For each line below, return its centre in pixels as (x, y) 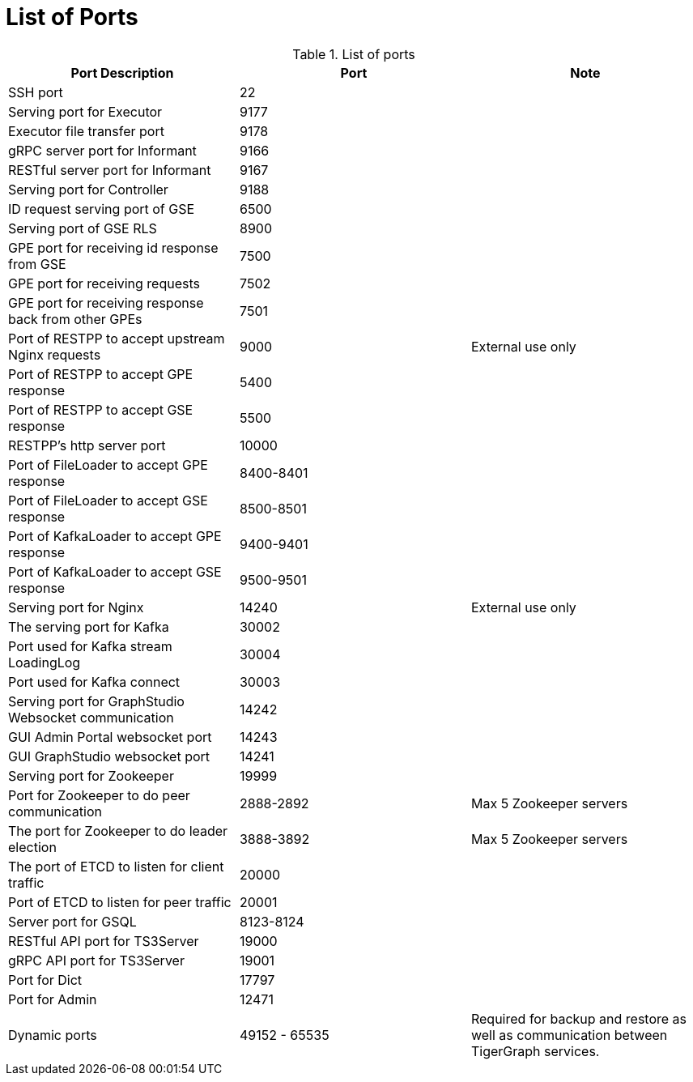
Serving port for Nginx (76, 607)
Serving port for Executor (85, 111)
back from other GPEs (75, 319)
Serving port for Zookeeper (91, 775)
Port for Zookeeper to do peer (99, 795)
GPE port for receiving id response (113, 247)
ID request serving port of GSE (102, 209)
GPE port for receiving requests (104, 283)
